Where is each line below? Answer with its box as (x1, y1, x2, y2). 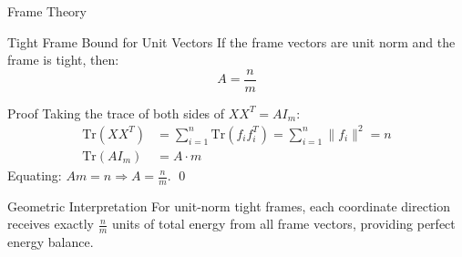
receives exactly (7, 214, 94, 233)
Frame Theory (7, 2, 87, 20)
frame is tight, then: (7, 50, 119, 69)
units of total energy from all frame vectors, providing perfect (111, 214, 456, 233)
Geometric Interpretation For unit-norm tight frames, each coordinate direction (7, 196, 451, 215)
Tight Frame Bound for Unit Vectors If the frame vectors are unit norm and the (7, 32, 456, 51)
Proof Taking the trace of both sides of (7, 103, 225, 122)
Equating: (7, 166, 62, 184)
